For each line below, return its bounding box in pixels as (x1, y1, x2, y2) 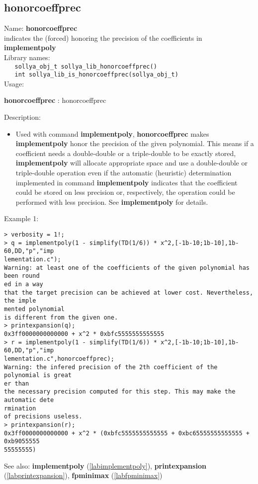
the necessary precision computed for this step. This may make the (4, 388, 236, 396)
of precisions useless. (4, 413, 83, 420)
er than (4, 380, 29, 387)
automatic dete (4, 397, 54, 404)
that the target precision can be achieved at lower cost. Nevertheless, (4, 289, 254, 296)
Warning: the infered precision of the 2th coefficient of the (4, 363, 218, 371)
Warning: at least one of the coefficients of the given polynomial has (4, 264, 250, 271)
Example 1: (4, 213, 39, 224)
